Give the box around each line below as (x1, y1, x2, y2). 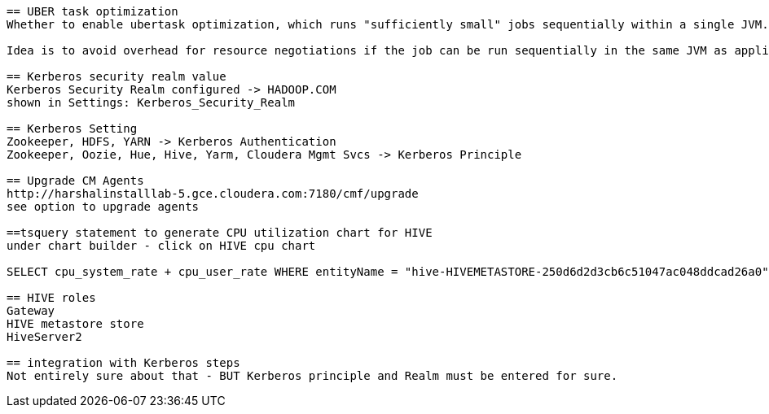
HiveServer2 (7, 330, 82, 343)
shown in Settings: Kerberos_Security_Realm (7, 96, 296, 109)
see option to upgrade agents (7, 200, 200, 213)
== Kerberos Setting (7, 122, 138, 135)
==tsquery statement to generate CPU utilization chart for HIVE (7, 226, 433, 239)
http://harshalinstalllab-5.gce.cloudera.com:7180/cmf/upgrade (7, 187, 419, 200)
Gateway (7, 304, 55, 317)
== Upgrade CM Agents (7, 174, 144, 187)
